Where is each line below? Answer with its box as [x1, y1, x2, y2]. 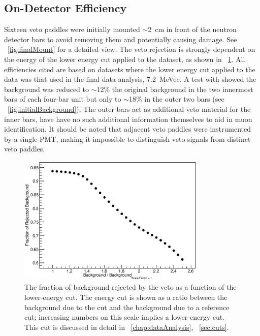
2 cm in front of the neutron [148, 24, 237, 35]
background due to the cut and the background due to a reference [24, 301, 230, 312]
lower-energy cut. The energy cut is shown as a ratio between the [24, 291, 227, 302]
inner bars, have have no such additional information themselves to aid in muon [4, 113, 252, 124]
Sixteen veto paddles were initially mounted [4, 24, 140, 35]
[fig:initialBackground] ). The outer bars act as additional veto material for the [8, 103, 251, 114]
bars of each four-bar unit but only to [4, 94, 121, 104]
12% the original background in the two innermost [96, 83, 253, 94]
